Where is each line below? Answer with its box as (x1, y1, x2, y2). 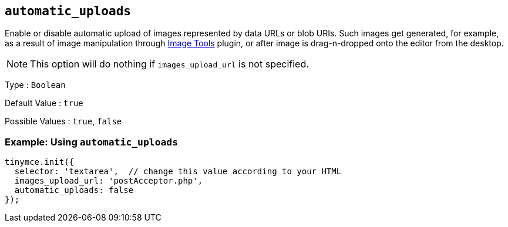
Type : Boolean (5, 80, 66, 90)
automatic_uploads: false (14, 185, 134, 195)
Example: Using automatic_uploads (5, 135, 179, 148)
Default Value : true (5, 98, 83, 109)
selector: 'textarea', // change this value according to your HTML (14, 167, 342, 177)
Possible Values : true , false (5, 116, 122, 127)
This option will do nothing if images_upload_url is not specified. (30, 58, 309, 70)
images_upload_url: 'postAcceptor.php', (14, 176, 203, 186)
